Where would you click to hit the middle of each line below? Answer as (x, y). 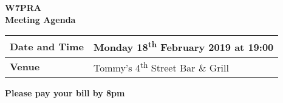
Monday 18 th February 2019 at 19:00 (183, 46)
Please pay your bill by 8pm (65, 92)
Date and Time (47, 46)
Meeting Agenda (40, 19)
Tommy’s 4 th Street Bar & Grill (161, 66)
